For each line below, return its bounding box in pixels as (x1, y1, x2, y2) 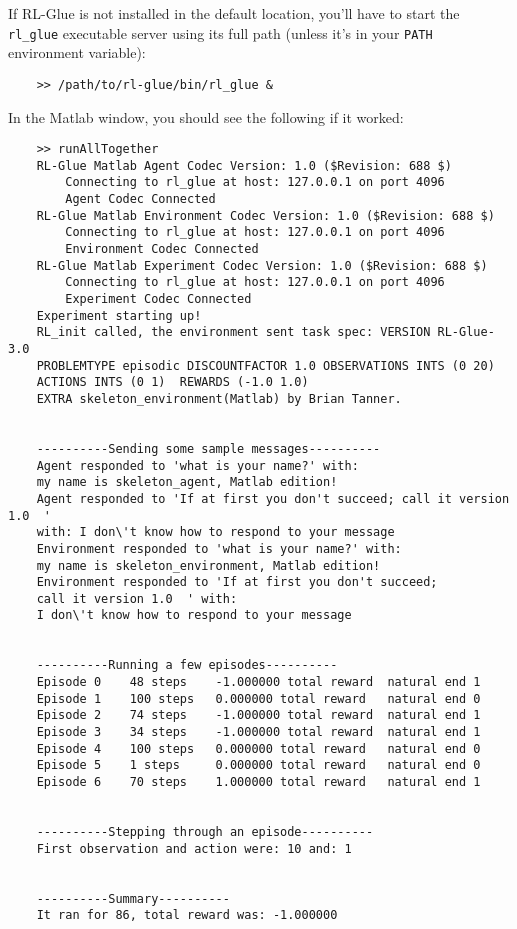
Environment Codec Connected (65, 242, 259, 257)
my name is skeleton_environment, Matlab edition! (36, 558, 381, 573)
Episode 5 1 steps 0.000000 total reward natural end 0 (36, 758, 481, 773)
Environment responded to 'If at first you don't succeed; (36, 575, 438, 590)
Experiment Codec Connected (65, 292, 252, 306)
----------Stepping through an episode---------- (36, 825, 374, 839)
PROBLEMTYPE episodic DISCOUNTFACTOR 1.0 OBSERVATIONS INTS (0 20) (36, 358, 495, 373)
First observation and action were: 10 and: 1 (36, 841, 352, 856)
